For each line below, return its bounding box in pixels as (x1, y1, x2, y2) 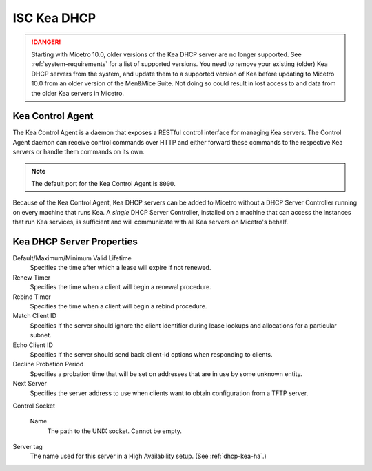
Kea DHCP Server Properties (12, 235, 138, 247)
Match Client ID (12, 312, 56, 320)
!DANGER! (31, 38, 61, 46)
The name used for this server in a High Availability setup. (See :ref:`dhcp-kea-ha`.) (30, 452, 267, 461)
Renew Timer (12, 273, 51, 282)
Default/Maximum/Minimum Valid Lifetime (12, 254, 132, 262)
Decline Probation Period (12, 360, 84, 368)
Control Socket (12, 401, 55, 410)
